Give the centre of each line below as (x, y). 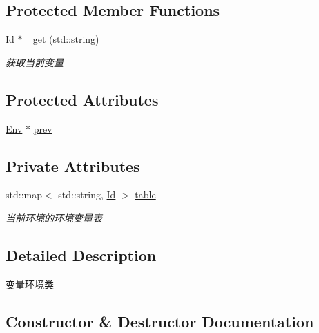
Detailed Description (81, 255)
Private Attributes (73, 165)
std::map (24, 194)
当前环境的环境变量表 (54, 217)
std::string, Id (87, 194)
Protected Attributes (82, 99)
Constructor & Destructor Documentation (160, 321)
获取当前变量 (35, 62)
